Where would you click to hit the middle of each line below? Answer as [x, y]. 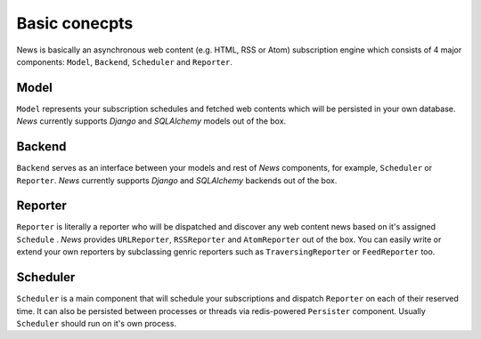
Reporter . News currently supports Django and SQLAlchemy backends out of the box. [177, 180]
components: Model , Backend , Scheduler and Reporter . [125, 61]
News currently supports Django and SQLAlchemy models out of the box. [151, 121]
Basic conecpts [75, 23]
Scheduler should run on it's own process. [97, 323]
